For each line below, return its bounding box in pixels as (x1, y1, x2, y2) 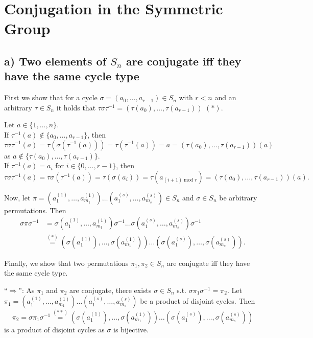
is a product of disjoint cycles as (4, 324, 105, 334)
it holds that (56, 102, 96, 112)
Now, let (4, 192, 31, 202)
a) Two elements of (4, 53, 107, 69)
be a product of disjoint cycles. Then (140, 296, 255, 306)
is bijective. (113, 324, 149, 334)
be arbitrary (219, 192, 257, 202)
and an (214, 92, 236, 103)
